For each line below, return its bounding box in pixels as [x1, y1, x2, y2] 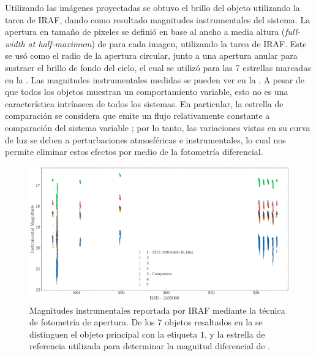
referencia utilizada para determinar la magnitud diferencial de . [29, 339, 271, 352]
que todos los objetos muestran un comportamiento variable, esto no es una [5, 85, 288, 98]
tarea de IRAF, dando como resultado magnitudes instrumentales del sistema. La [5, 13, 310, 26]
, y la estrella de [204, 327, 265, 340]
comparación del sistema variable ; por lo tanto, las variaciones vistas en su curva [5, 121, 310, 134]
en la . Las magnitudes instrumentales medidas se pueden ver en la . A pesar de [5, 73, 304, 86]
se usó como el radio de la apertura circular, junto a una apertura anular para [5, 49, 298, 62]
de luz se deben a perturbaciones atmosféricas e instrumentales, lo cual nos [5, 133, 286, 146]
